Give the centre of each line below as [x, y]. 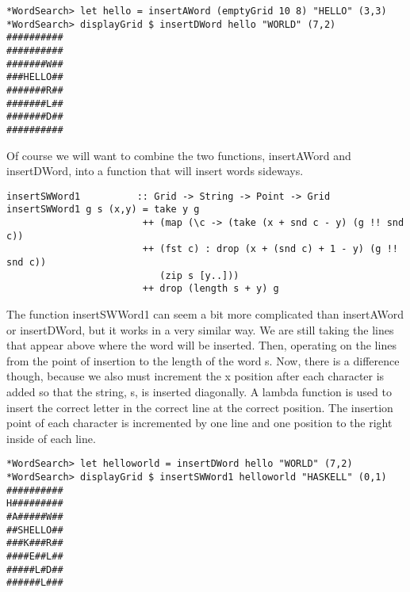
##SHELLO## [35, 530]
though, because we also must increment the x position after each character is [195, 376]
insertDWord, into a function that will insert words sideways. [155, 171]
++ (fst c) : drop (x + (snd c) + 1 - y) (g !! [270, 249]
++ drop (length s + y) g [211, 289]
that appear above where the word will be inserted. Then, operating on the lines [201, 345]
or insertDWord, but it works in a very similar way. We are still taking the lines [200, 329]
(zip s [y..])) [199, 275]
